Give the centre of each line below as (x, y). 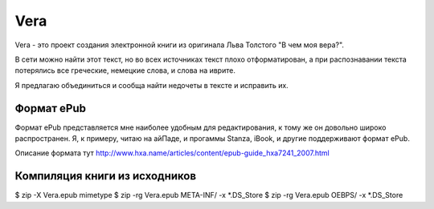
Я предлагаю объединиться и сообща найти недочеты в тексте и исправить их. (151, 85)
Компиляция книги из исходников (106, 176)
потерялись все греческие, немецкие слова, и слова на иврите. (125, 70)
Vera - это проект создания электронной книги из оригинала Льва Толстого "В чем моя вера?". (180, 45)
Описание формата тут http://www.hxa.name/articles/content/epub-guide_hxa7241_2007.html (172, 153)
